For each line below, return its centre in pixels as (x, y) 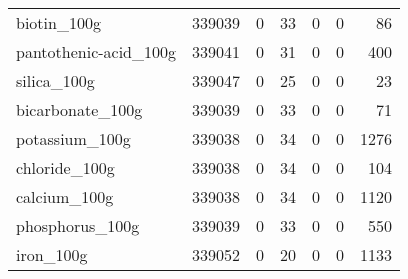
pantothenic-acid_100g (96, 51)
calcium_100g (65, 196)
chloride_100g (65, 167)
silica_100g (55, 80)
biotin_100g (58, 22)
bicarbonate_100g (79, 109)
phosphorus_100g (78, 225)
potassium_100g (73, 138)
